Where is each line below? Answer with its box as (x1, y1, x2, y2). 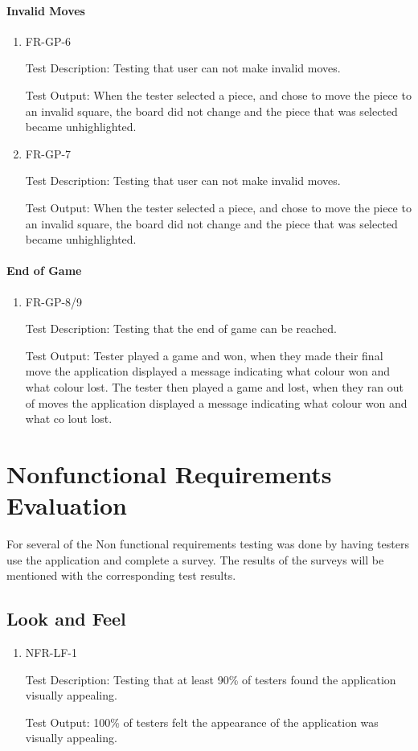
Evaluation (6, 489, 127, 522)
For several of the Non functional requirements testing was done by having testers (6, 536, 409, 552)
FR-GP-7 (25, 145, 72, 162)
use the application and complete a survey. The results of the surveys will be (6, 551, 384, 568)
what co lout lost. (25, 410, 113, 427)
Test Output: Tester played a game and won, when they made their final (25, 347, 383, 363)
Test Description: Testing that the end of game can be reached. (25, 320, 337, 337)
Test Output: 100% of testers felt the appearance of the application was (25, 713, 379, 730)
